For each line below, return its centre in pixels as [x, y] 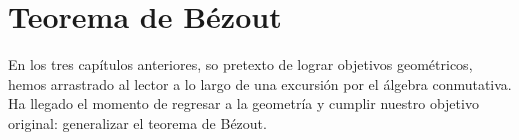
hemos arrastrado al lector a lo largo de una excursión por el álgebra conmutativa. [260, 83]
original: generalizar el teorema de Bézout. [137, 122]
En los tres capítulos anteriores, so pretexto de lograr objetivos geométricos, [240, 64]
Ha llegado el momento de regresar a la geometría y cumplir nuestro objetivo [243, 103]
